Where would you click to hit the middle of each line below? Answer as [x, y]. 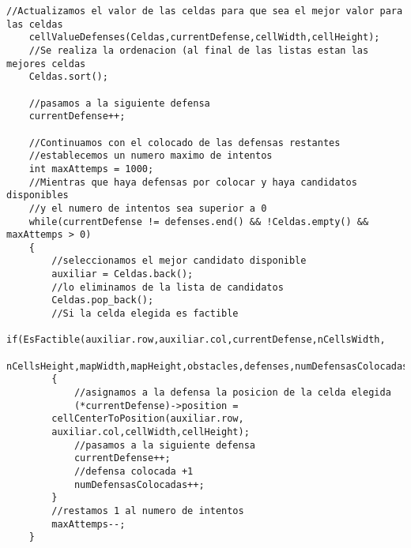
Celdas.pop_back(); [103, 300]
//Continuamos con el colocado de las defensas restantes [185, 143]
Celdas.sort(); [68, 77]
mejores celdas [46, 64]
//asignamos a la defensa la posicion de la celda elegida [232, 393]
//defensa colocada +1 [134, 471]
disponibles [38, 195]
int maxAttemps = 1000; [91, 169]
